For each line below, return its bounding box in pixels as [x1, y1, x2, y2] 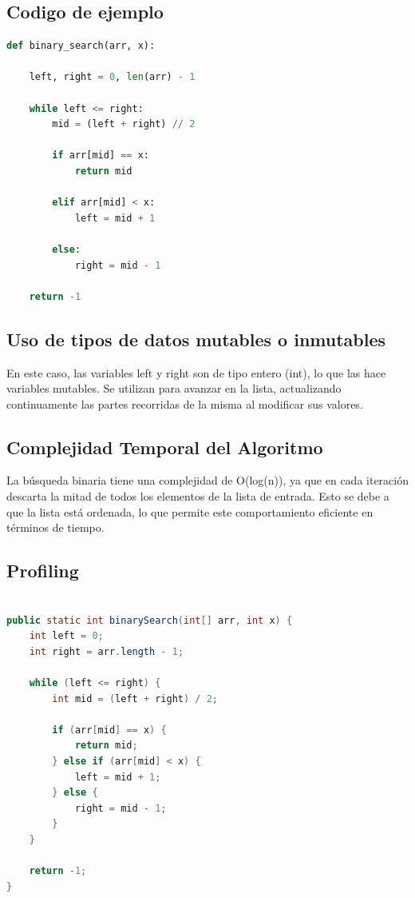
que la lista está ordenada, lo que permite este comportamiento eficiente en [6, 503, 373, 520]
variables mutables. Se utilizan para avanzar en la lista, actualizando [6, 380, 342, 397]
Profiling [6, 558, 79, 583]
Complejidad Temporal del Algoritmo [6, 434, 323, 459]
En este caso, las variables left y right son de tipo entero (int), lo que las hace [6, 364, 386, 381]
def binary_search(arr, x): [6, 40, 156, 52]
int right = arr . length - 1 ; [29, 645, 184, 657]
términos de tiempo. [6, 519, 105, 536]
